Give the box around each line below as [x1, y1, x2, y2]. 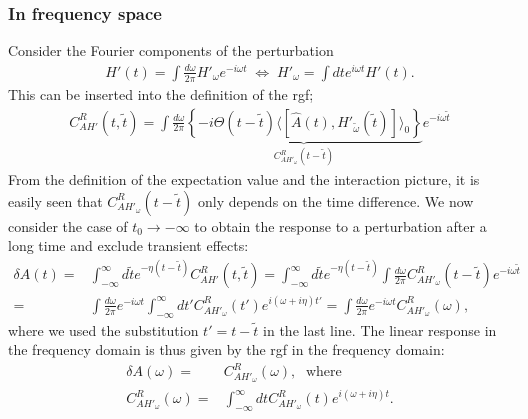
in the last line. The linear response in [263, 319, 497, 340]
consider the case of [8, 215, 128, 236]
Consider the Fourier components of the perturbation [8, 40, 334, 61]
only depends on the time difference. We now [197, 190, 474, 211]
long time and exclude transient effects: [8, 235, 249, 256]
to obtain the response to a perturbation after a [194, 215, 487, 236]
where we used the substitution [8, 319, 199, 340]
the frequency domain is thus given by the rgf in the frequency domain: [8, 339, 445, 360]
